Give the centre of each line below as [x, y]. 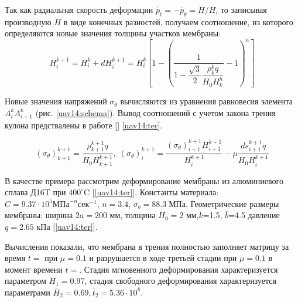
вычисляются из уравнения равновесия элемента [206, 101]
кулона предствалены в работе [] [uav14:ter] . [84, 125]
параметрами [28, 292]
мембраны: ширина [39, 215]
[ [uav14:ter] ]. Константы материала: [155, 192]
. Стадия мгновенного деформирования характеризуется [179, 269]
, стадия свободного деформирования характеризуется [180, 281]
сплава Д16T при [35, 192]
